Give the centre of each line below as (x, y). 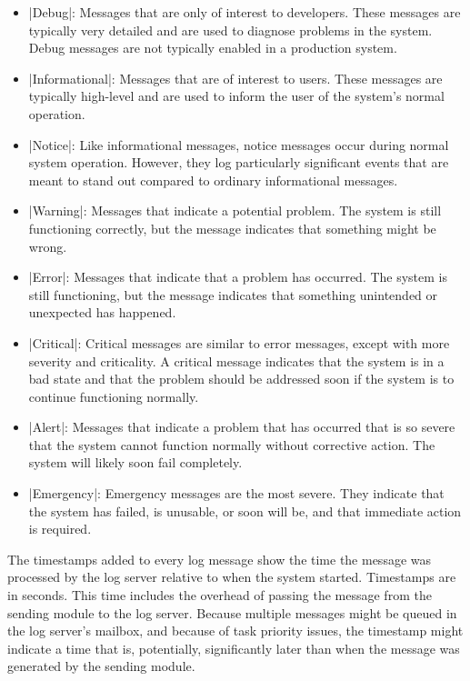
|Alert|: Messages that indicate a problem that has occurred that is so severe (242, 427)
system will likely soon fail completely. (135, 462)
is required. (60, 529)
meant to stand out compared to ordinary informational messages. (213, 180)
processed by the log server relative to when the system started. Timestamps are (232, 577)
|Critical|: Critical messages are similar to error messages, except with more (239, 342)
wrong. (48, 246)
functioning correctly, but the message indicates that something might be (232, 228)
